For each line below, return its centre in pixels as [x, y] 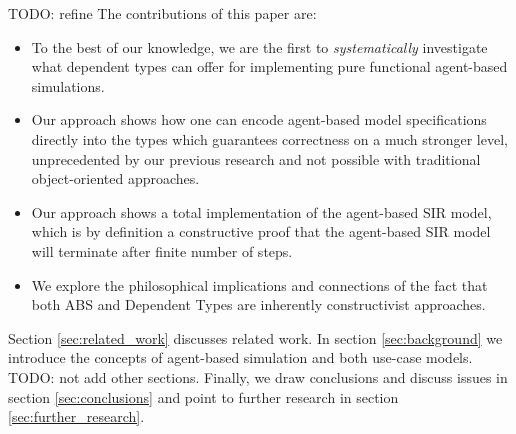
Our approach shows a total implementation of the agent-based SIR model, [261, 211]
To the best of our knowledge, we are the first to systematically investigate [259, 46]
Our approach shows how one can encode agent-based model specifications [259, 119]
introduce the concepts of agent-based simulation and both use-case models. [240, 357]
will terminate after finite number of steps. [162, 250]
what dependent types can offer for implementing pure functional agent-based [269, 66]
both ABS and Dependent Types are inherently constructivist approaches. [258, 304]
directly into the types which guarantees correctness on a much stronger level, [269, 138]
